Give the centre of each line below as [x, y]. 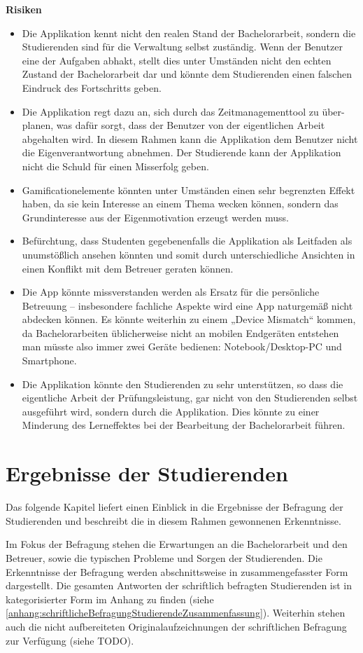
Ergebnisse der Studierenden [147, 473]
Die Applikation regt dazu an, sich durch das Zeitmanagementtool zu [170, 111]
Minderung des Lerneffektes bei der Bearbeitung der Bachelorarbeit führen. [184, 425]
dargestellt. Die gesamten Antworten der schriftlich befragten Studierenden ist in [179, 585]
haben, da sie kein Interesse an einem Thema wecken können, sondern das [180, 204]
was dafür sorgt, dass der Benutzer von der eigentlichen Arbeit [191, 125]
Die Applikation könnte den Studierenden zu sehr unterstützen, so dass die [183, 384]
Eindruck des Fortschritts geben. [92, 87]
